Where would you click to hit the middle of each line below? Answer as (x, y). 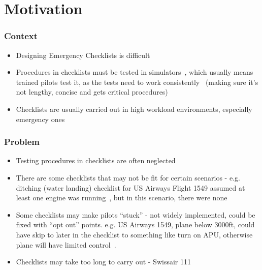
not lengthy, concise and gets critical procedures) (92, 92)
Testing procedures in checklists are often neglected (96, 160)
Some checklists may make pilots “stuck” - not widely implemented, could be (136, 214)
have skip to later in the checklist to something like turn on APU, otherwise (134, 234)
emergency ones (40, 119)
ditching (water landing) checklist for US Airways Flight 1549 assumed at (130, 187)
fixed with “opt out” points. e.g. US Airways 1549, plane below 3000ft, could (135, 224)
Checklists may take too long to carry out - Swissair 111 (103, 262)
